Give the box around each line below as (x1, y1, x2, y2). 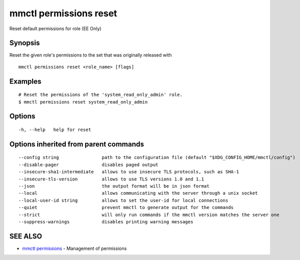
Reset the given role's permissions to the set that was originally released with (9, 52, 172, 58)
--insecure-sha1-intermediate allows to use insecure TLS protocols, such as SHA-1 (18, 169, 239, 175)
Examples (9, 77, 42, 86)
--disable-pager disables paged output (18, 162, 159, 168)
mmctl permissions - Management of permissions (22, 245, 127, 251)
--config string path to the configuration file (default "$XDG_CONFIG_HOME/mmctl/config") (18, 154, 296, 161)
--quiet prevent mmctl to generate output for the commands (18, 204, 234, 211)
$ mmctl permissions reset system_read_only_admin (18, 99, 148, 105)
